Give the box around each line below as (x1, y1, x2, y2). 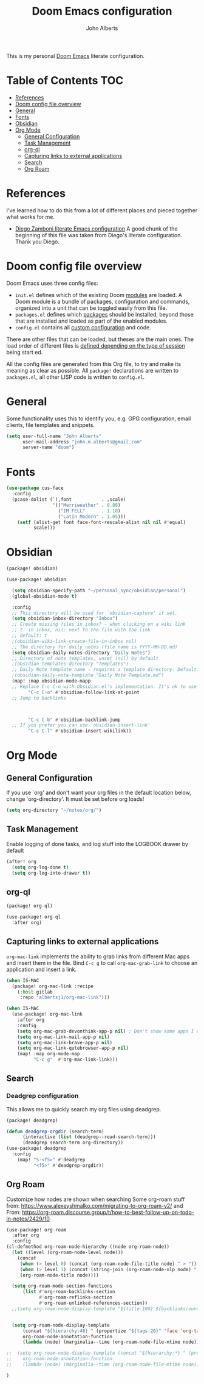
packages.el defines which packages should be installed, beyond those (15, 310, 194, 318)
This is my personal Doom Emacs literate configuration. (6, 52, 144, 59)
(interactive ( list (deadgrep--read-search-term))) (22, 1134, 156, 1140)
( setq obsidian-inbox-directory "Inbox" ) (12, 615, 118, 622)
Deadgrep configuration (6, 1092, 79, 1100)
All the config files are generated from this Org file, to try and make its (6, 360, 181, 367)
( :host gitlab (17, 989, 53, 995)
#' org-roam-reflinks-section (38, 1294, 113, 1300)
